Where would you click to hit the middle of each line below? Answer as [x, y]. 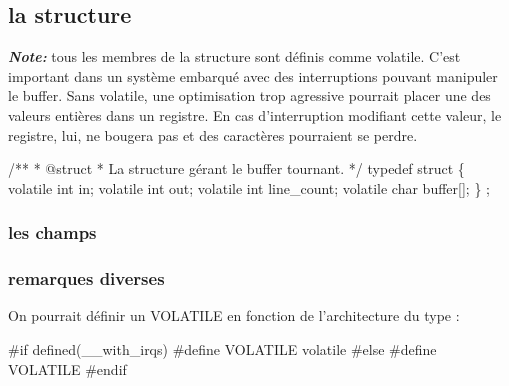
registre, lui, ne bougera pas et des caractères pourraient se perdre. [213, 134]
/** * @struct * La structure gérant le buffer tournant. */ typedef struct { [236, 168]
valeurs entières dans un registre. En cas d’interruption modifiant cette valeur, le [255, 114]
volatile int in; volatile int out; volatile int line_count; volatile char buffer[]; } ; [249, 187]
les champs [52, 232]
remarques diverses [86, 278]
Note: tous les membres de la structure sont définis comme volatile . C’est [234, 56]
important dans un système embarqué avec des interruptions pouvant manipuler [253, 75]
